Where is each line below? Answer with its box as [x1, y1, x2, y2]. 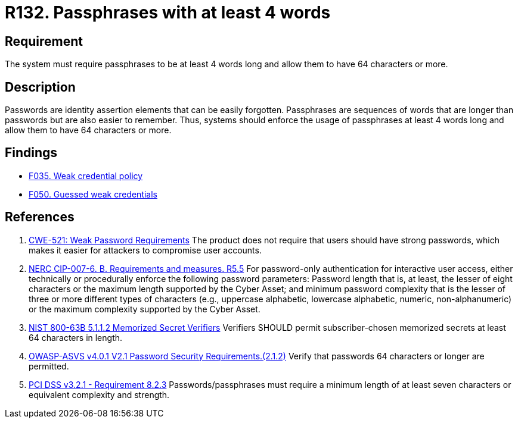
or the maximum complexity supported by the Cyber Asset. [29, 303, 260, 314]
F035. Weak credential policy [29, 170, 143, 181]
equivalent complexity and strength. [29, 389, 170, 400]
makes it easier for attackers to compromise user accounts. [29, 245, 262, 255]
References [5, 209, 75, 225]
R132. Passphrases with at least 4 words [5, 2, 331, 23]
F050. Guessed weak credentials [29, 189, 157, 199]
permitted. [29, 361, 69, 371]
